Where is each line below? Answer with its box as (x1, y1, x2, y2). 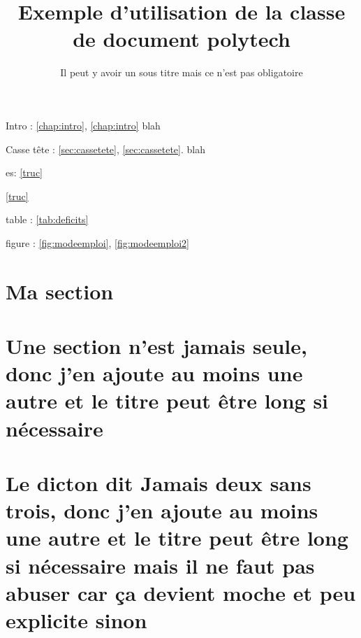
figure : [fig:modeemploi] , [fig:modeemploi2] (6, 235, 189, 250)
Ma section (6, 276, 114, 305)
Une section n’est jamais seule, (6, 332, 307, 360)
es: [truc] (6, 165, 43, 180)
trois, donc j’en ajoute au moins (6, 496, 318, 525)
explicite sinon (6, 605, 147, 634)
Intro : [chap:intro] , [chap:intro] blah (6, 118, 161, 132)
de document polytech (73, 24, 290, 53)
